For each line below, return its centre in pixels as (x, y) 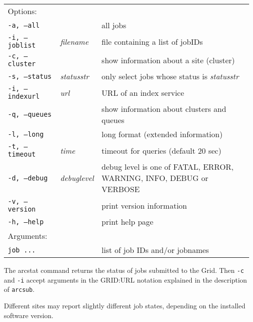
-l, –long (26, 134)
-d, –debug (28, 178)
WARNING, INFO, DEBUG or (155, 178)
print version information (144, 205)
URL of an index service (143, 92)
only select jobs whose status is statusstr (170, 76)
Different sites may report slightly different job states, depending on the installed (125, 305)
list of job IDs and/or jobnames (155, 250)
